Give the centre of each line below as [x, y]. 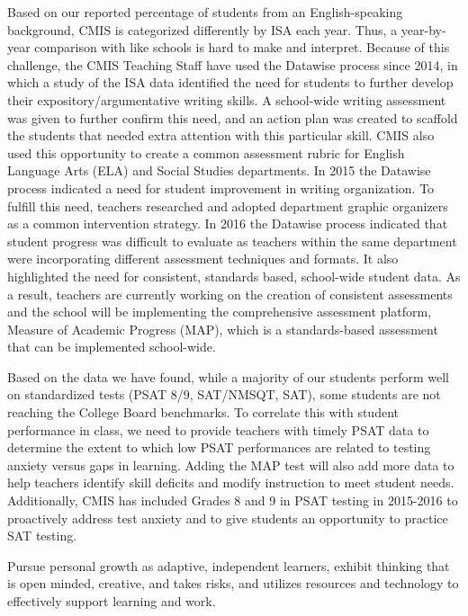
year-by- [423, 29]
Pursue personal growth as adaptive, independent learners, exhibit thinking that [229, 565]
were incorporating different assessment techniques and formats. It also [203, 259]
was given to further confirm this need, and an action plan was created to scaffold [233, 117]
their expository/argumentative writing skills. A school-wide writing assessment [227, 99]
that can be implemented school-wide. [112, 347]
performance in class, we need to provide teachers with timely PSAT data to [218, 429]
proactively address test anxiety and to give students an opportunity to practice [228, 518]
